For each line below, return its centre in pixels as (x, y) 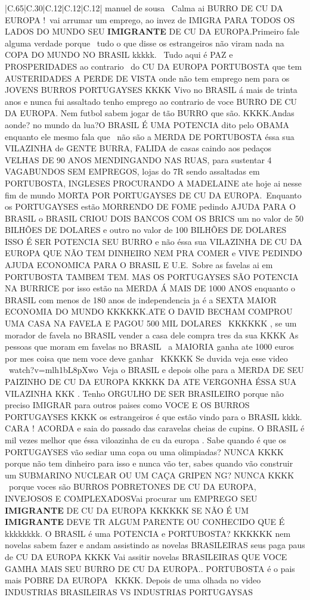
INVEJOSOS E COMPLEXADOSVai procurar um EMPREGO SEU (131, 498)
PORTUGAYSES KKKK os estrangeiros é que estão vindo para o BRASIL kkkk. (154, 416)
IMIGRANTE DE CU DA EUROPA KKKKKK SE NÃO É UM (127, 510)
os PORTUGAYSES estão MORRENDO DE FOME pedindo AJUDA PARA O (151, 206)
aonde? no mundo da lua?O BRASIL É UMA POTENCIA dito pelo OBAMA (147, 124)
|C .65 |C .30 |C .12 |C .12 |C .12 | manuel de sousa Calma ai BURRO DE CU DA (144, 8)
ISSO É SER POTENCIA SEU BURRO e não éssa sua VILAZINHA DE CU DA (154, 241)
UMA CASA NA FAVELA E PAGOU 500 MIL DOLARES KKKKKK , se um (151, 323)
